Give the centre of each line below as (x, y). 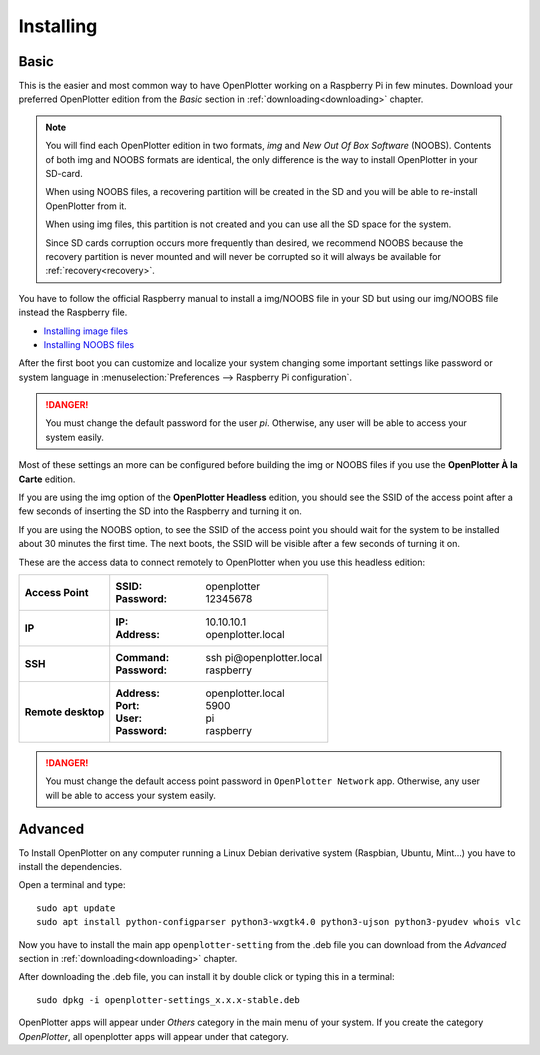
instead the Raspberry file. (73, 312)
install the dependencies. (70, 867)
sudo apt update (76, 908)
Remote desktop (64, 712)
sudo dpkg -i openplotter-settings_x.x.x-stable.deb (168, 999)
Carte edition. (47, 479)
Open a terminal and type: (72, 885)
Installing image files (86, 331)
